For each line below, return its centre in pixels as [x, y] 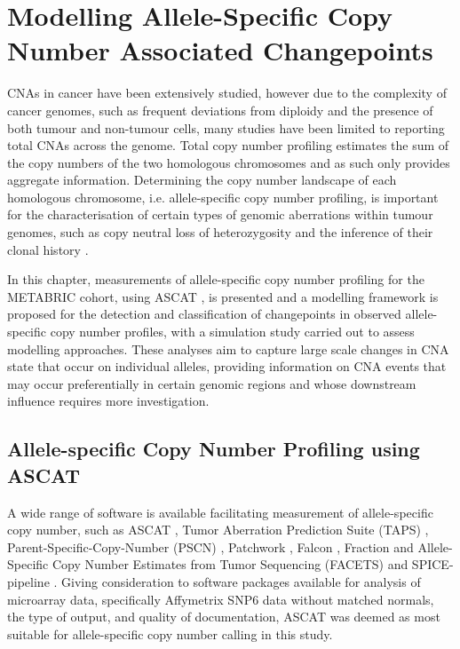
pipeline [28, 581]
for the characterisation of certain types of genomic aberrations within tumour [220, 214]
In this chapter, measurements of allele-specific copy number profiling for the [216, 279]
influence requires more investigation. [108, 401]
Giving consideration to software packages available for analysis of [241, 581]
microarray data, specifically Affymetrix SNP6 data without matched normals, [221, 599]
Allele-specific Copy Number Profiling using [214, 449]
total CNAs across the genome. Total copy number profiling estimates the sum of [228, 145]
